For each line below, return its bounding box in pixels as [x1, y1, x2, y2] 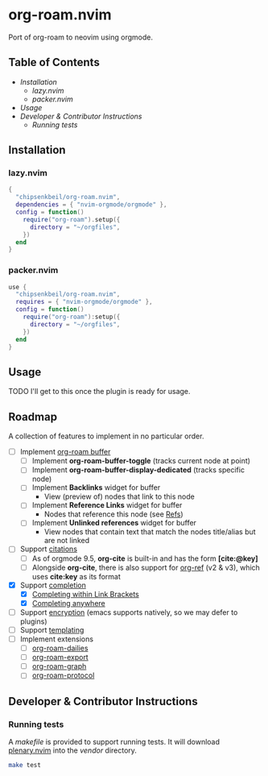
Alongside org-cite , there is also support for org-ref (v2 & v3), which [31, 562, 260, 572]
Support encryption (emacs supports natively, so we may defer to [19, 607, 238, 617]
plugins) [19, 616, 47, 626]
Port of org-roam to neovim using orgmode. [8, 32, 153, 42]
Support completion [19, 580, 87, 590]
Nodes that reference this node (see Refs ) [43, 509, 183, 519]
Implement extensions [19, 634, 94, 644]
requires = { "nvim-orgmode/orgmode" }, [15, 298, 153, 306]
